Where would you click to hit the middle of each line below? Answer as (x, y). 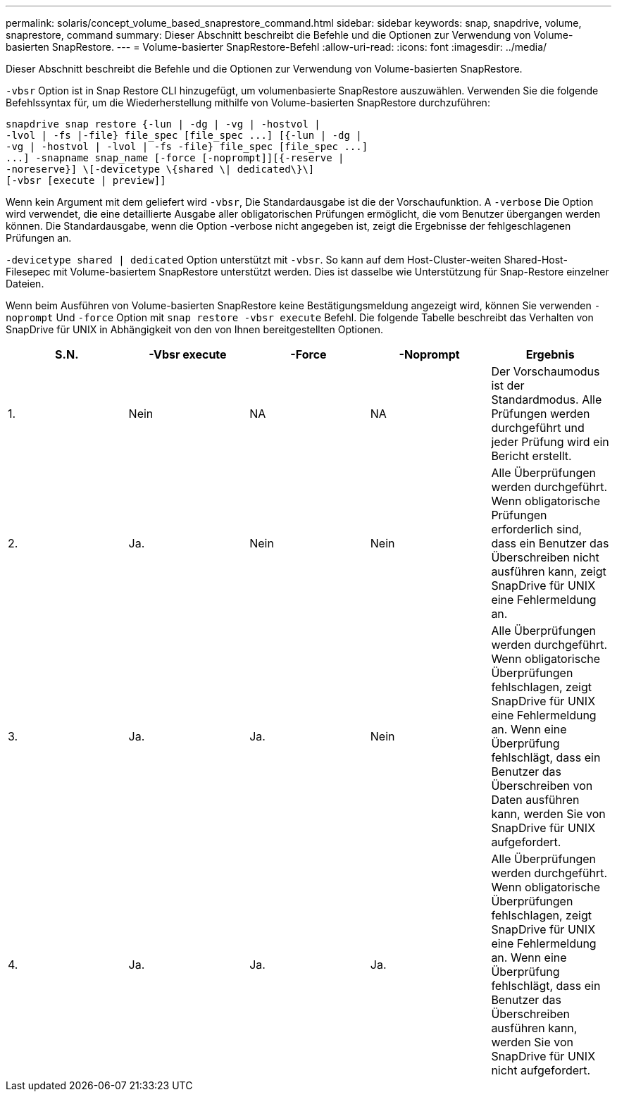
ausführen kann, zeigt (549, 571)
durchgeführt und (538, 428)
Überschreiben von (542, 786)
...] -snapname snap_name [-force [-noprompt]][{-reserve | (175, 158)
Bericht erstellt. (531, 456)
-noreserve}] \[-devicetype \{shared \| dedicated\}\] (160, 169)
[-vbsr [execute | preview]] (86, 180)
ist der (508, 385)
